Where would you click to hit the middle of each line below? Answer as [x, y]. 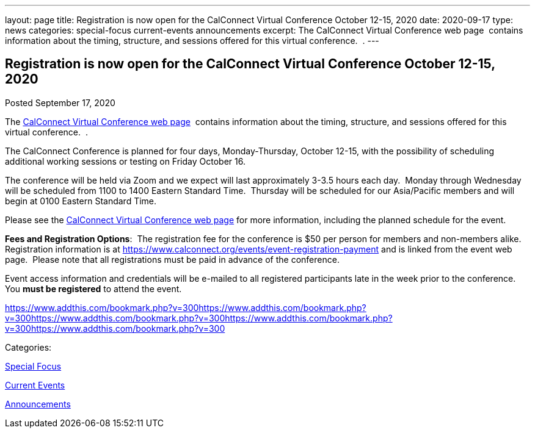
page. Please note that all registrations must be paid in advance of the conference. [172, 259]
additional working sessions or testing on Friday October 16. [125, 161]
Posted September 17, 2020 [60, 102]
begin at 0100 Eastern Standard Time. [81, 201]
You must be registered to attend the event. [93, 288]
